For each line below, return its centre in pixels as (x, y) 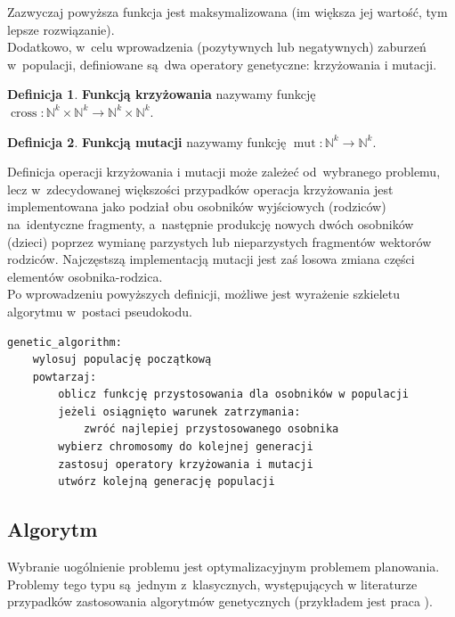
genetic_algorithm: (65, 342)
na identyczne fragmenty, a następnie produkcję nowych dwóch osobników (211, 223)
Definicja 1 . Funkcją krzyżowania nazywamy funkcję (162, 94)
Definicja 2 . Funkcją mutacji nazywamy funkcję (147, 141)
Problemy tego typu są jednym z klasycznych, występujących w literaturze (212, 584)
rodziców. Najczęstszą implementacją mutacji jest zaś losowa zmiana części (211, 259)
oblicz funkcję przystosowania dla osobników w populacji (234, 395)
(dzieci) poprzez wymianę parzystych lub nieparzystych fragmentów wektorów (219, 241)
